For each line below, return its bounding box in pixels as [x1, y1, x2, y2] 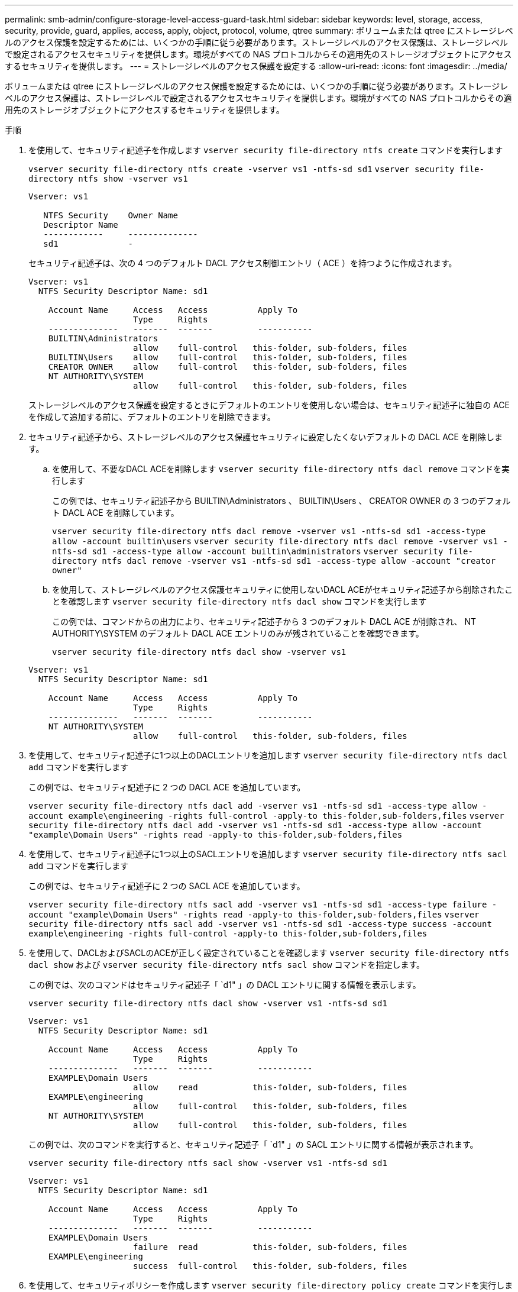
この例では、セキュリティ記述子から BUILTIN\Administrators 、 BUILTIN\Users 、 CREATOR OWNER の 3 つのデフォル [52, 496, 511, 506]
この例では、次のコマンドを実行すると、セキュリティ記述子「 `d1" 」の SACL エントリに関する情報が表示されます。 [28, 1139, 478, 1149]
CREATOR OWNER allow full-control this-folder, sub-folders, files [48, 362, 407, 372]
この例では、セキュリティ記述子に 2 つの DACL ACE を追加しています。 [28, 782, 306, 792]
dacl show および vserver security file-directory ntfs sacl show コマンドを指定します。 [28, 960, 425, 970]
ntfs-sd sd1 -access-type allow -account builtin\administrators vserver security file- [52, 547, 473, 556]
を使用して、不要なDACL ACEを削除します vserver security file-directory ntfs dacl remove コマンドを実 [52, 464, 510, 474]
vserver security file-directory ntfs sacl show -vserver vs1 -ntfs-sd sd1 [28, 1158, 387, 1168]
